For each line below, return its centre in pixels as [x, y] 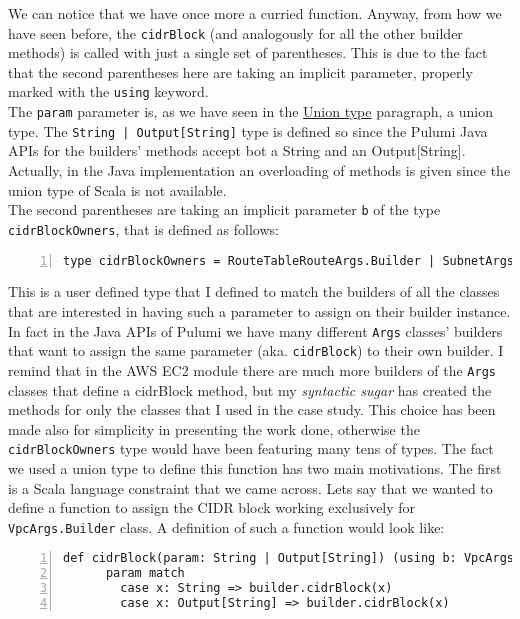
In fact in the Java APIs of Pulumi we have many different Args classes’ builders [255, 330]
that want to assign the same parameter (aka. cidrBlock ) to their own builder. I [256, 350]
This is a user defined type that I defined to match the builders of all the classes [254, 291]
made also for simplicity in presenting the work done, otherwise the [214, 428]
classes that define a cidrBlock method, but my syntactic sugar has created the [250, 389]
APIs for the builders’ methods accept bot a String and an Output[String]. [237, 150]
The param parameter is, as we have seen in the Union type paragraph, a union [250, 111]
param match [145, 573]
